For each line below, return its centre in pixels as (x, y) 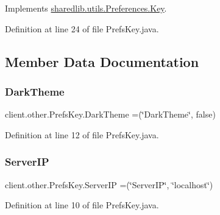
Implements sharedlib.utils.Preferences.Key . (86, 8)
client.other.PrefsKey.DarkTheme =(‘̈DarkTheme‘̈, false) (110, 114)
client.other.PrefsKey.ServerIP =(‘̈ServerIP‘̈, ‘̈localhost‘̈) (109, 184)
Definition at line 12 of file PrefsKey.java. (82, 134)
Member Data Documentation (102, 61)
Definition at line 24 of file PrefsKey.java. (82, 28)
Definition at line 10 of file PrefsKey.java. (82, 205)
